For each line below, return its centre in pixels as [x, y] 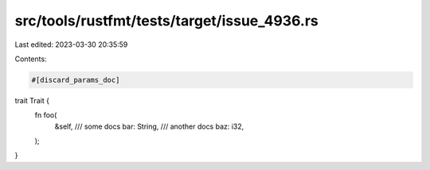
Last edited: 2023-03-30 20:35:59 [71, 44]
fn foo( [46, 115]
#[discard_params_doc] [76, 80]
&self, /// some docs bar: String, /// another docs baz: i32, [149, 126]
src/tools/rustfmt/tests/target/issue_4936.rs [166, 21]
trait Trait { [32, 100]
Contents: [31, 59]
